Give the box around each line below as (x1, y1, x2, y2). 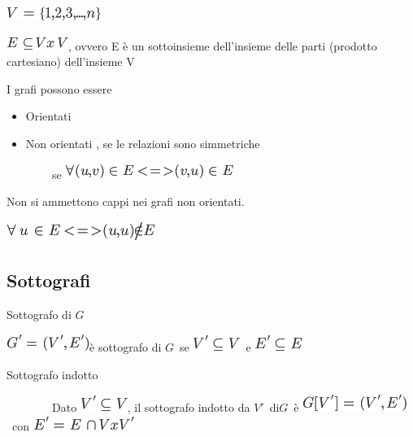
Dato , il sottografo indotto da (51, 399, 250, 416)
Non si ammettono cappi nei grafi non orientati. (7, 193, 245, 210)
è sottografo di (89, 339, 162, 356)
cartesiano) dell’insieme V (7, 53, 135, 70)
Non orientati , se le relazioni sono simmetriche (25, 134, 260, 151)
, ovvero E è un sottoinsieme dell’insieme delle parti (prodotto (68, 37, 377, 54)
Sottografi (7, 267, 91, 292)
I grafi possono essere (7, 80, 112, 97)
